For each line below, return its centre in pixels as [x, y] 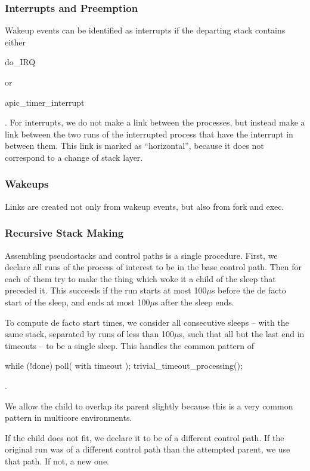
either [15, 42]
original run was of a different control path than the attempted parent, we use [148, 449]
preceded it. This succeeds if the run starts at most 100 [106, 290]
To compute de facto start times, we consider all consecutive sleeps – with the [147, 322]
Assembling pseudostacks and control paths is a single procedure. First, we [141, 255]
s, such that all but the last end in [242, 334]
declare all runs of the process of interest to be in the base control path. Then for [153, 267]
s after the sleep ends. [194, 302]
